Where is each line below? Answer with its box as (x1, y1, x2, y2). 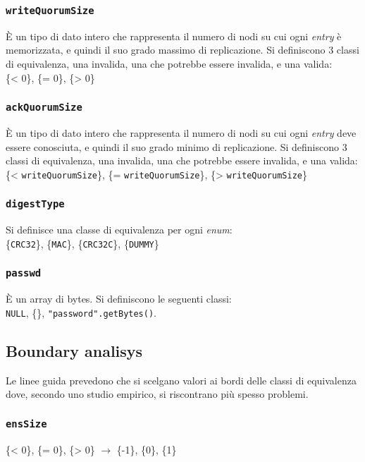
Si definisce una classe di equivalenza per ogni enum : (6, 222, 233, 237)
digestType (6, 198, 65, 210)
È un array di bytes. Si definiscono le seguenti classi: (6, 291, 232, 306)
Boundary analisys (6, 339, 143, 361)
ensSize (6, 418, 47, 430)
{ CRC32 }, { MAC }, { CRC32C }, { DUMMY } (6, 236, 159, 250)
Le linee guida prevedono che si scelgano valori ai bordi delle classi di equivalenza (6, 372, 357, 387)
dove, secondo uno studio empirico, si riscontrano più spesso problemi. (6, 387, 309, 401)
